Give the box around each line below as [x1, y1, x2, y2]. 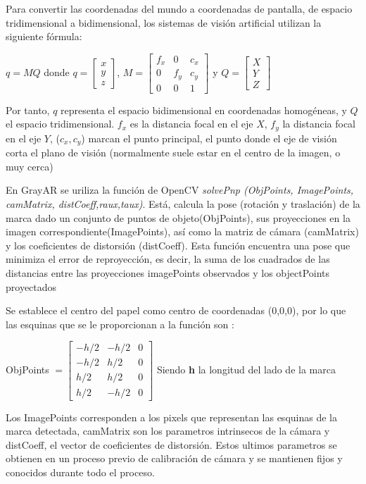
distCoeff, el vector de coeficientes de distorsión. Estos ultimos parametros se [6, 437, 337, 452]
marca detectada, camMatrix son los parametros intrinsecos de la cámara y [6, 423, 330, 438]
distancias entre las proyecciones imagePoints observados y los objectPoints [6, 266, 330, 280]
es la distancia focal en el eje [130, 116, 253, 131]
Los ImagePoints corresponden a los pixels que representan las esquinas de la [6, 409, 337, 424]
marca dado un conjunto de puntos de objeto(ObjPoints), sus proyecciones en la [6, 210, 351, 225]
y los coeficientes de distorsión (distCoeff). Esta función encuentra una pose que [6, 237, 351, 252]
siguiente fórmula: [6, 29, 82, 44]
